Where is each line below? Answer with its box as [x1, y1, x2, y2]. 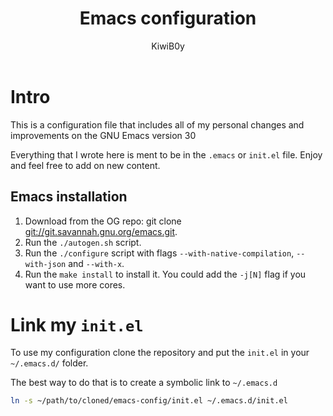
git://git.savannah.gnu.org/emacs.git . [24, 225, 178, 237]
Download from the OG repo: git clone [24, 215, 182, 227]
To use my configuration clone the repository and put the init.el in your [10, 347, 310, 359]
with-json [24, 259, 67, 269]
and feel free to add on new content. [10, 159, 161, 171]
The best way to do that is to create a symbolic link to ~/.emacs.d [10, 377, 278, 389]
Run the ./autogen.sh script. [24, 236, 142, 248]
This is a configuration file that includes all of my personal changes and [10, 118, 305, 131]
